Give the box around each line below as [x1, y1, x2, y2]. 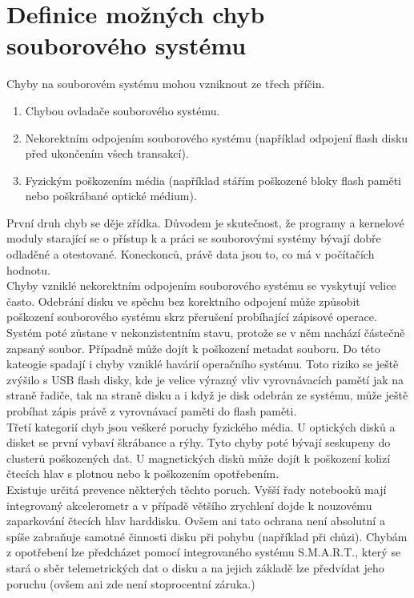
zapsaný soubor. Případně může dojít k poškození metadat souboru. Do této [6, 339, 380, 356]
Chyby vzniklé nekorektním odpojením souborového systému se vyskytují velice [6, 277, 396, 294]
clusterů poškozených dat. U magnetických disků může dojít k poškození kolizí [6, 449, 391, 466]
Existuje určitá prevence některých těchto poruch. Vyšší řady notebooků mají [6, 480, 387, 497]
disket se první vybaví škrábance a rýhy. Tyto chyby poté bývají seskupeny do [6, 434, 391, 451]
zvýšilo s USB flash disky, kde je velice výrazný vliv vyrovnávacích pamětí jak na [6, 371, 404, 387]
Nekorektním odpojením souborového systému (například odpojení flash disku [25, 129, 408, 146]
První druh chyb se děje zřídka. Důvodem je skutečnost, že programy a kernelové [6, 214, 404, 231]
